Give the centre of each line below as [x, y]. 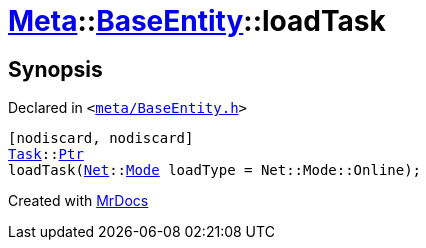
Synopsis [55, 69]
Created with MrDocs [78, 201]
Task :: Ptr [46, 154]
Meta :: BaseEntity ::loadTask [197, 21]
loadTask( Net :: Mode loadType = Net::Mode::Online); [215, 170]
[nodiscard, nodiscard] [101, 138]
